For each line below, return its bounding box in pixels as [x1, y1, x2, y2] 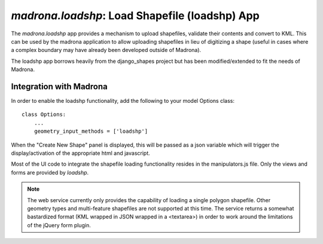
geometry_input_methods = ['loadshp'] [33, 128, 148, 135]
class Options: [22, 111, 66, 118]
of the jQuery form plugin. [27, 221, 91, 228]
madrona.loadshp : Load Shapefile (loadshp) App [11, 9, 260, 22]
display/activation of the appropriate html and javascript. [11, 150, 151, 157]
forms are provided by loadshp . [11, 169, 89, 176]
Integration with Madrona [11, 81, 108, 91]
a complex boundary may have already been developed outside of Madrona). [11, 47, 202, 54]
